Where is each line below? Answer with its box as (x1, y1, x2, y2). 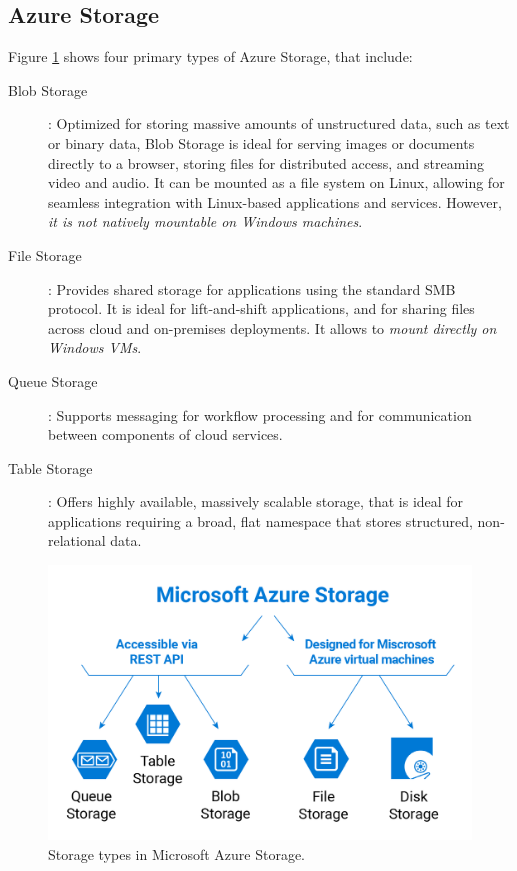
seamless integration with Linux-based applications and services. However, (48, 191, 502, 212)
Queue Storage (8, 370, 98, 391)
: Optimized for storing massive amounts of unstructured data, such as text (48, 113, 510, 134)
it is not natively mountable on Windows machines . (48, 211, 363, 232)
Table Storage (8, 457, 93, 478)
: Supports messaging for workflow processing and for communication (48, 404, 472, 425)
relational (48, 530, 106, 551)
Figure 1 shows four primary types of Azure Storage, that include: (8, 46, 413, 67)
